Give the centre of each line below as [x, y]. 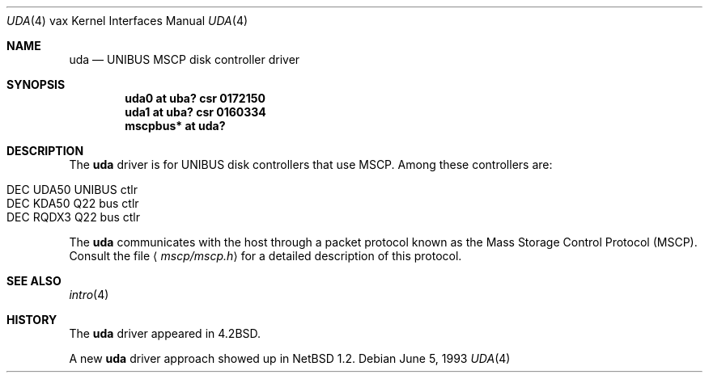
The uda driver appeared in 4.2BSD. [165, 333]
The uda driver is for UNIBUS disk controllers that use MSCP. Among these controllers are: [311, 164]
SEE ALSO [34, 281]
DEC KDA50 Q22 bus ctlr [73, 203]
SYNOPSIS [36, 84]
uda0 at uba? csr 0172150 [195, 98]
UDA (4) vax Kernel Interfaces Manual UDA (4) [127, 21]
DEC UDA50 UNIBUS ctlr [72, 189]
